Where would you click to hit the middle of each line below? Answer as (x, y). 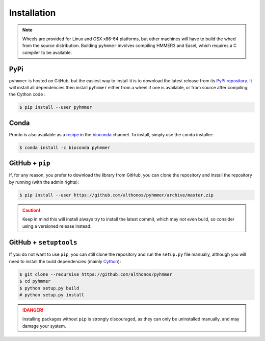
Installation (32, 13)
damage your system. (44, 326)
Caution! (31, 210)
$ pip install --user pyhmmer (56, 107)
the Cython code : (27, 94)
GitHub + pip (30, 163)
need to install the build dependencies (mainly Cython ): (65, 261)
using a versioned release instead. (57, 226)
